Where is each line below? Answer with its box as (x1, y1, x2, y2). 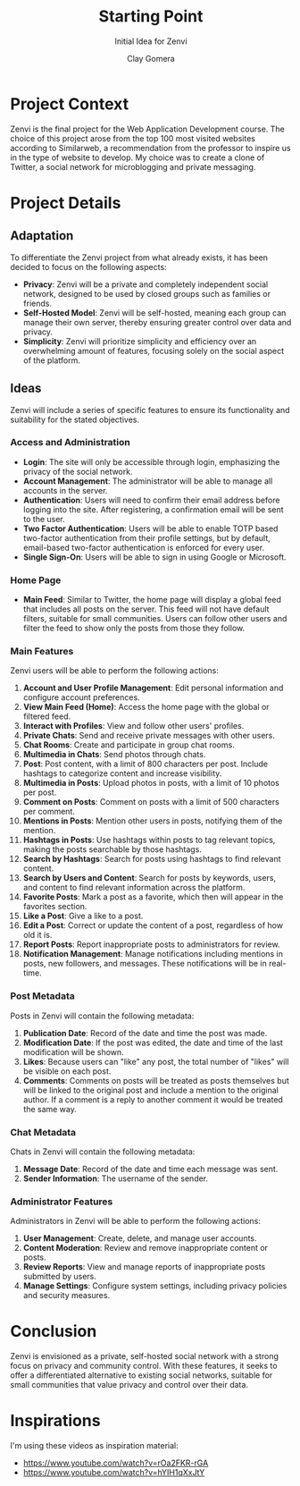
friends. (22, 298, 53, 308)
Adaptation (10, 228, 74, 243)
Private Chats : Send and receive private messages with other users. (22, 730, 276, 741)
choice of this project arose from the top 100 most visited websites (10, 132, 255, 144)
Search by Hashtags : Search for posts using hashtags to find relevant (22, 854, 281, 865)
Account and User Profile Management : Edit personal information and (22, 682, 284, 694)
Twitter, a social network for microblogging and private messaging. (10, 161, 256, 172)
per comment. (22, 806, 75, 817)
